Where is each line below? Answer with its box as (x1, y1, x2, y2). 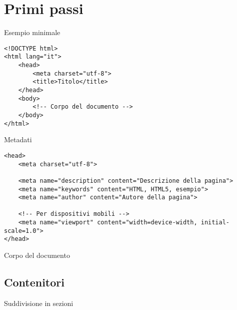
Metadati (4, 134, 32, 145)
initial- (200, 219, 230, 226)
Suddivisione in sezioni (4, 297, 73, 308)
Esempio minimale (4, 27, 60, 38)
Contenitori (4, 274, 64, 290)
